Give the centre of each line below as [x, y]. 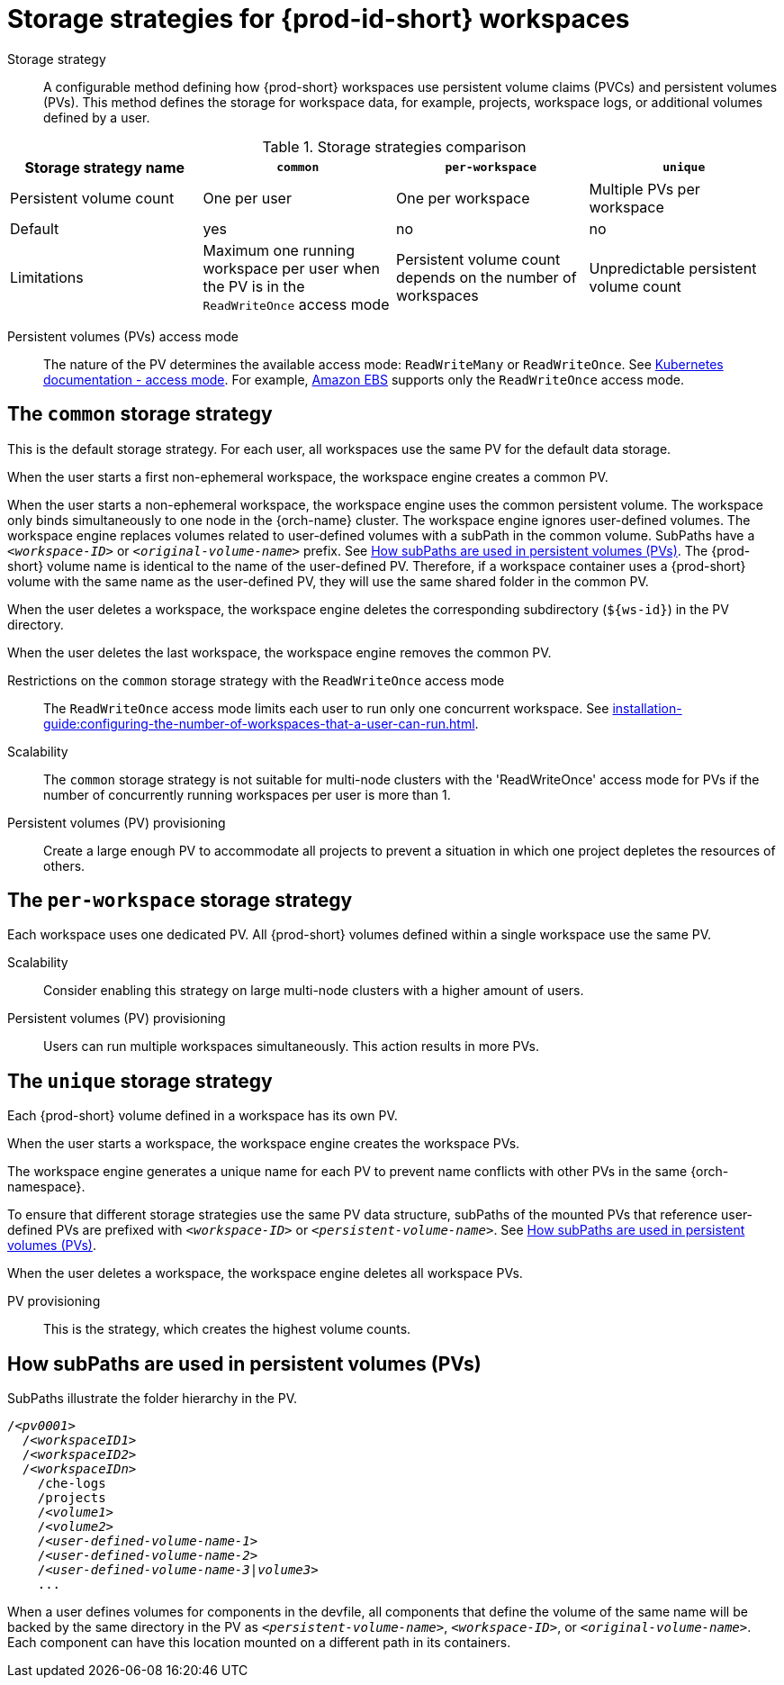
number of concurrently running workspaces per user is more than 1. [247, 794]
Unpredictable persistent [673, 268]
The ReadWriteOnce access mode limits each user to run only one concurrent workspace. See [326, 708]
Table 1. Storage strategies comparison [394, 146]
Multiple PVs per [644, 189]
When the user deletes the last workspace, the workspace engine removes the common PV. [279, 652]
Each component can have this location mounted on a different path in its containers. [259, 1643]
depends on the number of [487, 277]
